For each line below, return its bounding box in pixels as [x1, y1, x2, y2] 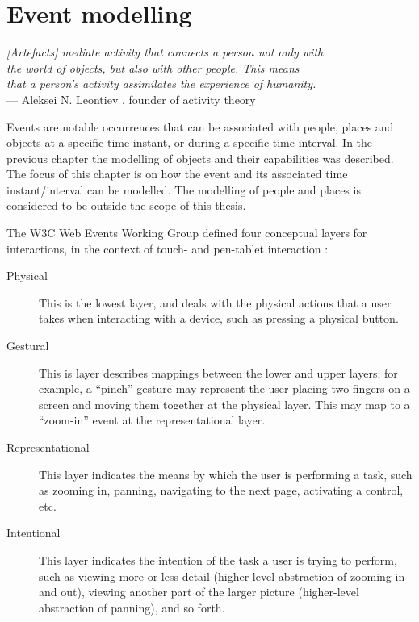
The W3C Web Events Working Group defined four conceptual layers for [6, 224, 367, 241]
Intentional [6, 524, 61, 541]
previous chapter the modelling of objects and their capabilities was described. [6, 149, 394, 166]
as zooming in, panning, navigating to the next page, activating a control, [39, 482, 404, 499]
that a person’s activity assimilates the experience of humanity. [6, 75, 316, 92]
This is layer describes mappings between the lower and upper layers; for [39, 364, 398, 381]
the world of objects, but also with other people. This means [6, 59, 300, 76]
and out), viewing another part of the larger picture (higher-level [39, 583, 359, 600]
